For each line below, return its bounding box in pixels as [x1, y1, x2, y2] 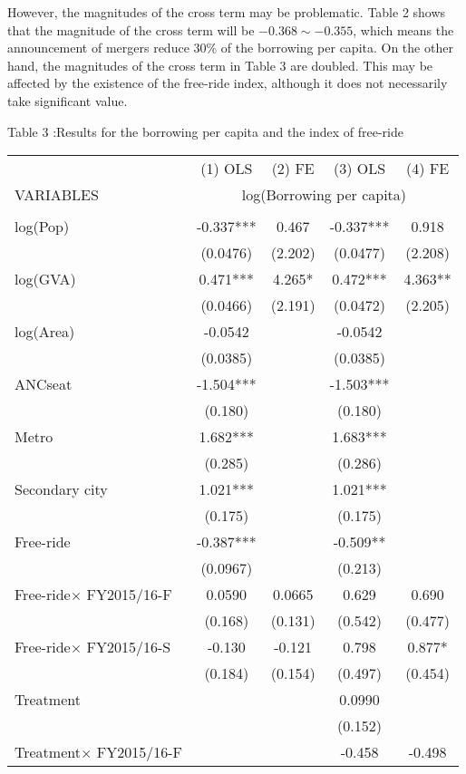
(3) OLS [333, 158, 386, 179]
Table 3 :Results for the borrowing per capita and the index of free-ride [7, 121, 403, 140]
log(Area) [15, 321, 75, 343]
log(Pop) [15, 216, 70, 237]
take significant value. [7, 91, 128, 110]
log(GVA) [15, 268, 76, 290]
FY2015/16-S [86, 636, 171, 658]
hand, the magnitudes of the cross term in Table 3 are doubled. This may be [7, 55, 433, 74]
